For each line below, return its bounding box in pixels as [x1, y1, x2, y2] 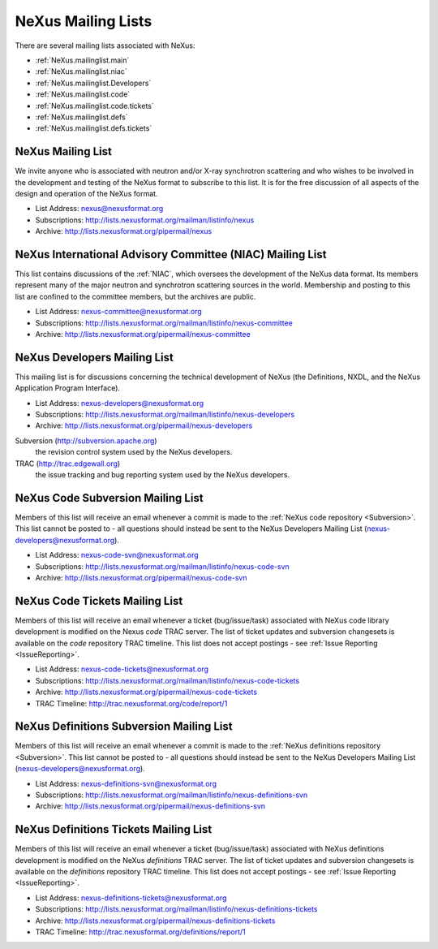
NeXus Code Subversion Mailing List [15, 491, 204, 505]
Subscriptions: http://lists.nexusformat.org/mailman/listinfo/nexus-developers [35, 410, 295, 420]
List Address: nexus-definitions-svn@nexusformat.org [35, 779, 217, 788]
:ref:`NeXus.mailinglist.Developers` [35, 78, 152, 88]
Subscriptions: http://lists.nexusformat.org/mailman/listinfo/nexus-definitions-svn [35, 790, 308, 800]
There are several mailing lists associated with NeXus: [15, 41, 195, 50]
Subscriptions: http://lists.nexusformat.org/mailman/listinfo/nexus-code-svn [35, 561, 290, 572]
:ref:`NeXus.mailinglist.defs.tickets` [35, 123, 152, 133]
